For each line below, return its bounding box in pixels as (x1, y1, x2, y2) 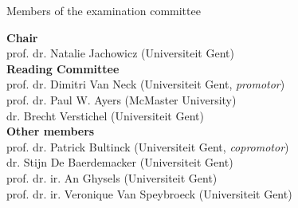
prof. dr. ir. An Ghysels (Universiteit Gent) (6, 169, 218, 186)
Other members (6, 123, 95, 139)
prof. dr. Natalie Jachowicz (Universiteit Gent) (6, 45, 234, 61)
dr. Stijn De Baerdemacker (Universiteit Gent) (6, 154, 233, 171)
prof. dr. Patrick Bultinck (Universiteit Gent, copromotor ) (6, 138, 289, 155)
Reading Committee (6, 60, 120, 77)
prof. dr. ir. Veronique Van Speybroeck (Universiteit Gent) (6, 185, 292, 202)
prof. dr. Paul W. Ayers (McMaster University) (6, 91, 237, 108)
